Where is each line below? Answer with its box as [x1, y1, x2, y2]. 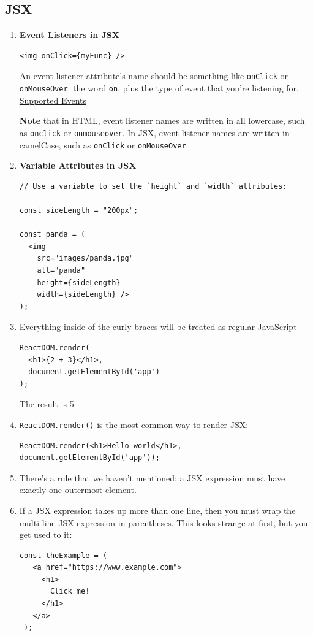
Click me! [50, 587, 90, 596]
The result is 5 [19, 397, 74, 410]
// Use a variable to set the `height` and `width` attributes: [19, 182, 287, 191]
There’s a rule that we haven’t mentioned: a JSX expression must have [19, 471, 285, 484]
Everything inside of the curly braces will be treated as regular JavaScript [19, 320, 297, 333]
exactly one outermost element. [19, 483, 137, 496]
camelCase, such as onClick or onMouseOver [19, 138, 186, 151]
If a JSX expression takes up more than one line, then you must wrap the [19, 504, 296, 516]
